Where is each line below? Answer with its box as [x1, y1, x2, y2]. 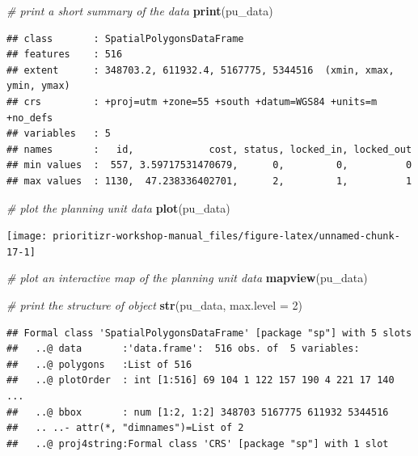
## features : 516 [6, 49, 123, 61]
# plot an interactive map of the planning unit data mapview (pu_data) [6, 269, 368, 286]
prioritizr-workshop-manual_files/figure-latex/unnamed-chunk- [53, 230, 400, 243]
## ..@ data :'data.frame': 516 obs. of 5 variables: [6, 343, 360, 355]
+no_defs [6, 112, 53, 124]
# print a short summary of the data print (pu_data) [6, 2, 273, 19]
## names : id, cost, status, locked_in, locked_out [6, 143, 412, 155]
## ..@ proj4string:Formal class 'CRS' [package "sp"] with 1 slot [6, 437, 389, 450]
